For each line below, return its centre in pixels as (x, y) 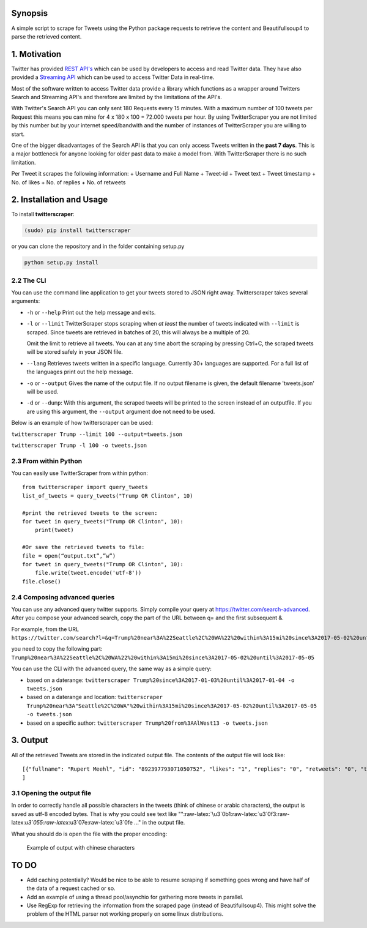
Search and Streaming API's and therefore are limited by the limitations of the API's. (117, 97)
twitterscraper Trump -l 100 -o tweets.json (79, 445)
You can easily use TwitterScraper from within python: (80, 473)
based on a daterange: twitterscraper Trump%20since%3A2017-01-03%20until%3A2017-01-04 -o (161, 680)
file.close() (42, 581)
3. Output (30, 740)
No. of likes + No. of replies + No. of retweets (69, 182)
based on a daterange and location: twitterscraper (95, 697)
